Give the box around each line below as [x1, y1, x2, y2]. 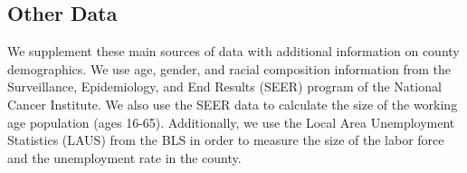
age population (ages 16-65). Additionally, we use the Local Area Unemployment [7, 112, 455, 131]
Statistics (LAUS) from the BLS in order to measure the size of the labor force [7, 130, 444, 149]
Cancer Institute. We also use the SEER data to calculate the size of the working [7, 94, 458, 113]
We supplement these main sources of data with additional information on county [7, 42, 460, 61]
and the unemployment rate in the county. [7, 148, 242, 167]
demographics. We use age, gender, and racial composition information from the [7, 59, 452, 78]
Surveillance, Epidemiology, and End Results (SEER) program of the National [7, 77, 442, 96]
